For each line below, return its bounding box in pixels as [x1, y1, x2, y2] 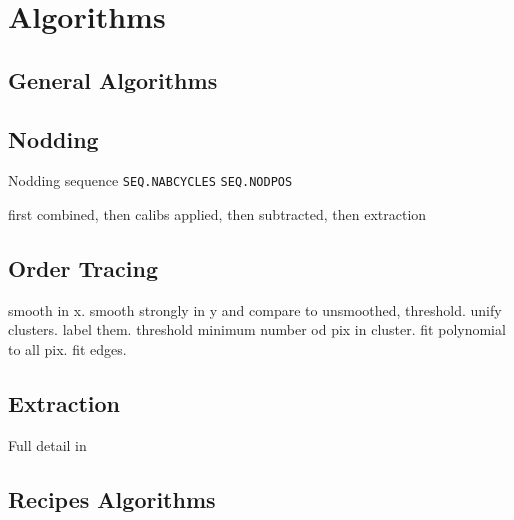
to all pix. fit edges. [8, 339, 127, 359]
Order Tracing [8, 253, 158, 283]
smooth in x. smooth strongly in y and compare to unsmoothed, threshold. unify [8, 299, 502, 320]
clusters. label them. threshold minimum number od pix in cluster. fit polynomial [8, 319, 506, 340]
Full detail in [8, 434, 87, 455]
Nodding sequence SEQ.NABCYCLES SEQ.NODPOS [8, 170, 293, 191]
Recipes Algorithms [8, 483, 216, 514]
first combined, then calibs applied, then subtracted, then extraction [8, 204, 427, 225]
